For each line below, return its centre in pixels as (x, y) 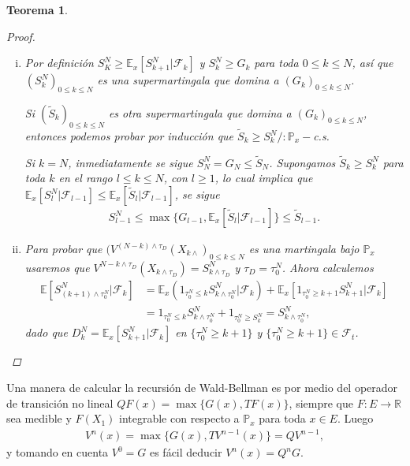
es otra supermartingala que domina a (200, 112)
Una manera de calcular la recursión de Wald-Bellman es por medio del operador (202, 387)
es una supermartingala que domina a (188, 80)
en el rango (86, 178)
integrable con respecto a (179, 418)
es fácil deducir (186, 452)
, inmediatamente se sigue (130, 162)
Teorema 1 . (37, 9)
